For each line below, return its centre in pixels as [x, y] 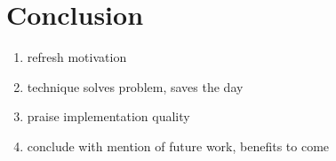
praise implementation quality [108, 116]
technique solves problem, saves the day [135, 86]
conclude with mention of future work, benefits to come [178, 146]
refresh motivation [77, 57]
